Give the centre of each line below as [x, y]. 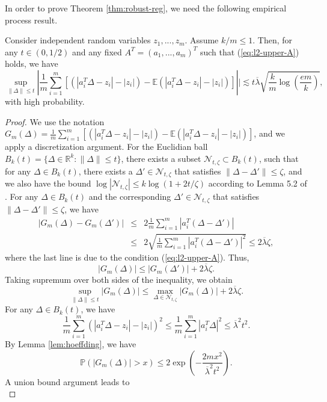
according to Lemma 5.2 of [258, 183]
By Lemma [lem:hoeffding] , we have [71, 343]
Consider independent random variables [78, 40]
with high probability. [45, 101]
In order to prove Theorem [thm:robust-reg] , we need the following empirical [146, 8]
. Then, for [272, 40]
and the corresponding [130, 196]
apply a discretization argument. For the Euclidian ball [106, 147]
